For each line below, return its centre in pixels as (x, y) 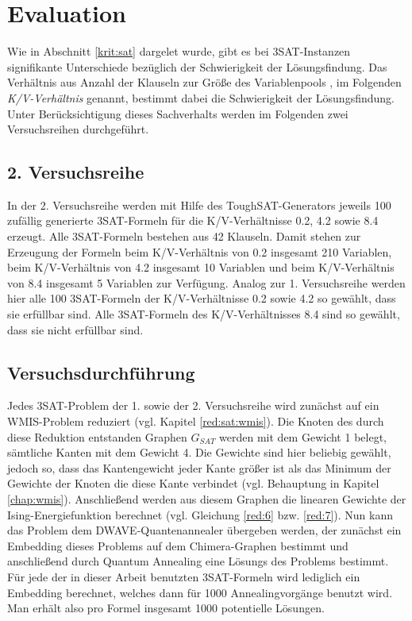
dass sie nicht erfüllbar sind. (75, 329)
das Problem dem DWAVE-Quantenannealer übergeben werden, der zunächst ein (204, 530)
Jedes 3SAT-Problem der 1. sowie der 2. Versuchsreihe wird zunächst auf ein (193, 405)
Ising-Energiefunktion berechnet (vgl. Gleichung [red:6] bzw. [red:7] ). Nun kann (200, 514)
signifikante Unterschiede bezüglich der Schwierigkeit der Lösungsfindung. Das (197, 66)
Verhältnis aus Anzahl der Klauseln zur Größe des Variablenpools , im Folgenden (204, 82)
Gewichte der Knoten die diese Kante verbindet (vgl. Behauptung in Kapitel (193, 483)
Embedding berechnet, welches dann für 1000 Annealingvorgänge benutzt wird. (200, 592)
